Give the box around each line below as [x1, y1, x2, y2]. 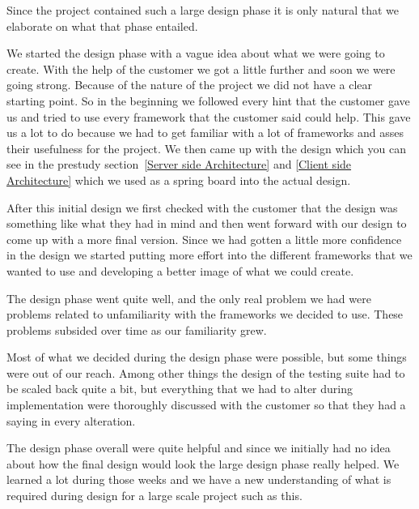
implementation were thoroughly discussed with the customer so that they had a [6, 396, 406, 413]
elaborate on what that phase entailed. [6, 17, 198, 34]
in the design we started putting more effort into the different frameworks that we [6, 246, 413, 263]
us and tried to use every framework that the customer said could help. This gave [6, 108, 411, 125]
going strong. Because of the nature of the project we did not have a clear [6, 76, 372, 93]
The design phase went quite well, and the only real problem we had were [6, 289, 371, 306]
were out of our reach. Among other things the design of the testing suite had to [6, 364, 405, 381]
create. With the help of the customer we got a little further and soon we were [6, 60, 396, 77]
